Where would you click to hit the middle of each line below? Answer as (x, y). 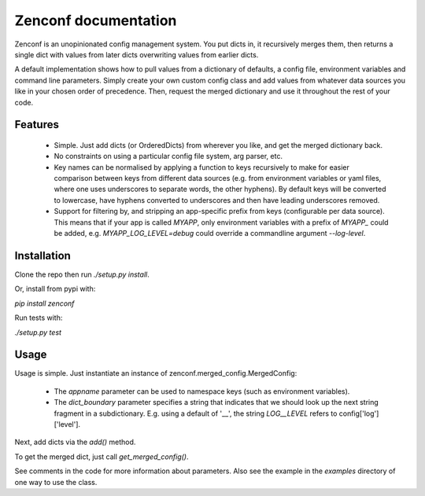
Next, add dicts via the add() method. (75, 442)
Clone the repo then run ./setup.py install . (82, 274)
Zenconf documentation (96, 20)
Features (37, 125)
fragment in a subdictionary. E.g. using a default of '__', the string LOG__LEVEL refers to (196, 413)
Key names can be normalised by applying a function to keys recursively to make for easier (202, 167)
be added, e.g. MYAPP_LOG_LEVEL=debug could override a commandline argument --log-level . (210, 233)
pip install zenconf (44, 303)
